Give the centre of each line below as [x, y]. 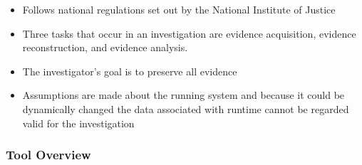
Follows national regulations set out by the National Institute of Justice [179, 9]
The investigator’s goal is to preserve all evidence [130, 71]
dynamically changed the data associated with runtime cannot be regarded [186, 108]
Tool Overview [48, 155]
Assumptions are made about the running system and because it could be [183, 95]
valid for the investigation [78, 123]
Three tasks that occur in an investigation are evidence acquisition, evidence [189, 33]
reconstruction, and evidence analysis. [105, 47]
